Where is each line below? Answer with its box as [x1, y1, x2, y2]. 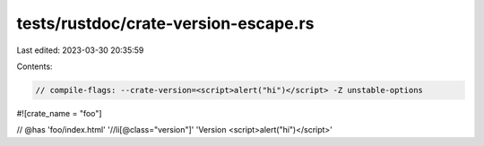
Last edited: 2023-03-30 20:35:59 [16, 45, 144, 56]
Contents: [16, 61, 53, 72]
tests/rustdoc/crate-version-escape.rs [16, 13, 315, 33]
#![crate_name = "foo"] [16, 107, 102, 118]
